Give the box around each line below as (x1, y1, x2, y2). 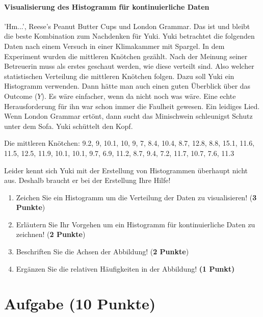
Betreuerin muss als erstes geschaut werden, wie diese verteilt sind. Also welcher (4, 61, 254, 71)
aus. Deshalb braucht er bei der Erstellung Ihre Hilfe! (4, 175, 171, 186)
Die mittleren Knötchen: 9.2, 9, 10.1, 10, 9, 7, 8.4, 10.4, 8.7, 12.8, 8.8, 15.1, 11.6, (4, 138, 255, 148)
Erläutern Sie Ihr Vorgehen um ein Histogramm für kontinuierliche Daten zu (16, 219, 255, 229)
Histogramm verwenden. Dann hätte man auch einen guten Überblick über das (4, 81, 251, 91)
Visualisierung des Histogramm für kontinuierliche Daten (4, 1, 209, 12)
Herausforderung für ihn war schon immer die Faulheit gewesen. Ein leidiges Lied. (4, 100, 260, 111)
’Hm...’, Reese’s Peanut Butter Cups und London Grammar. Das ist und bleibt (4, 20, 250, 31)
